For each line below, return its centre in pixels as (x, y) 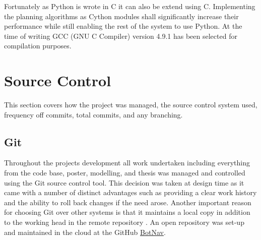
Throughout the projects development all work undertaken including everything (127, 163)
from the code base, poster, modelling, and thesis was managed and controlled (125, 173)
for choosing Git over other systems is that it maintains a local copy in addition (127, 212)
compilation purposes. (38, 46)
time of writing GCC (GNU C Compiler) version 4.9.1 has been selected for (121, 36)
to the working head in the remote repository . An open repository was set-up (124, 222)
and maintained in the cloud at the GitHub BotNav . (85, 232)
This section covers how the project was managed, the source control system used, (131, 105)
